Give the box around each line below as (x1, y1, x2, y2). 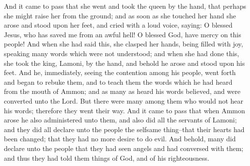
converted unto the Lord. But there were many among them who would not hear (4, 95, 244, 106)
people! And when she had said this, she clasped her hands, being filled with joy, (4, 39, 243, 49)
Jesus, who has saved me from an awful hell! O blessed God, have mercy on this (4, 29, 241, 39)
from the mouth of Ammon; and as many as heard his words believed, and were (4, 86, 241, 96)
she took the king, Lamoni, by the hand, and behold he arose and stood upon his (4, 58, 245, 68)
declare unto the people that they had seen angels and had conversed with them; (4, 143, 244, 153)
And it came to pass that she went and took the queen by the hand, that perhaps (4, 1, 247, 11)
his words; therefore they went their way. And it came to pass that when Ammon (4, 105, 245, 115)
